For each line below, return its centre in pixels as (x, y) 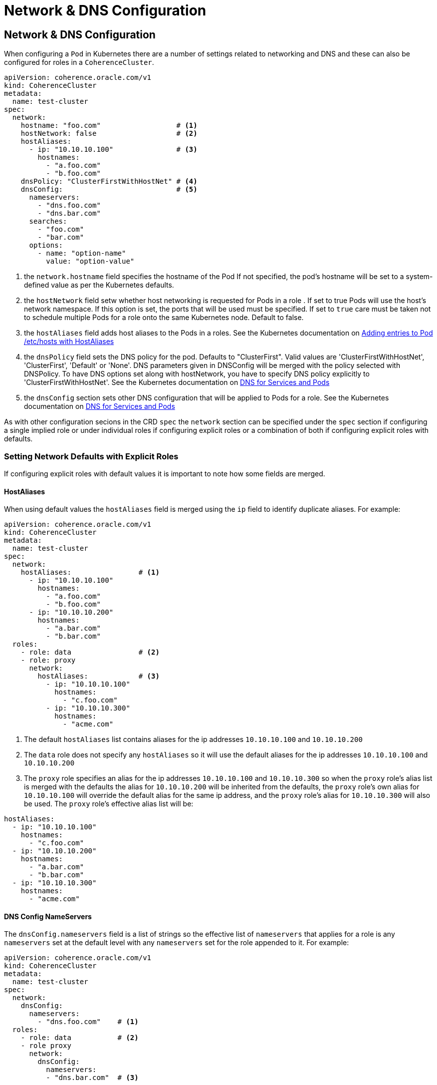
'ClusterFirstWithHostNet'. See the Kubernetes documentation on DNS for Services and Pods (177, 382)
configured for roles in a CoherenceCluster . (79, 62)
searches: (48, 221)
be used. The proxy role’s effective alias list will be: (109, 804)
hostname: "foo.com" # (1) (109, 126)
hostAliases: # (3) (99, 676)
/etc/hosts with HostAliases (69, 342)
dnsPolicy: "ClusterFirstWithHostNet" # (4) (109, 181)
